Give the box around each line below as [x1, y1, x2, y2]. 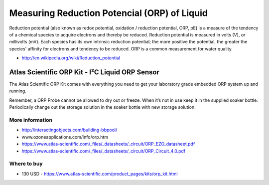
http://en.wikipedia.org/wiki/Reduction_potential [21, 55, 121, 61]
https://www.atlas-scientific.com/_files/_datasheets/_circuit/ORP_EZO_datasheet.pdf [21, 141, 195, 147]
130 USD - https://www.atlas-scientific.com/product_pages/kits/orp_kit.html [21, 171, 178, 177]
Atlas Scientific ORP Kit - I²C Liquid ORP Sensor [9, 68, 159, 76]
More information [9, 116, 52, 123]
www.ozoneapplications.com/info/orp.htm [21, 134, 109, 140]
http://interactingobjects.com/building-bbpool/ [21, 127, 118, 133]
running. [9, 88, 27, 94]
